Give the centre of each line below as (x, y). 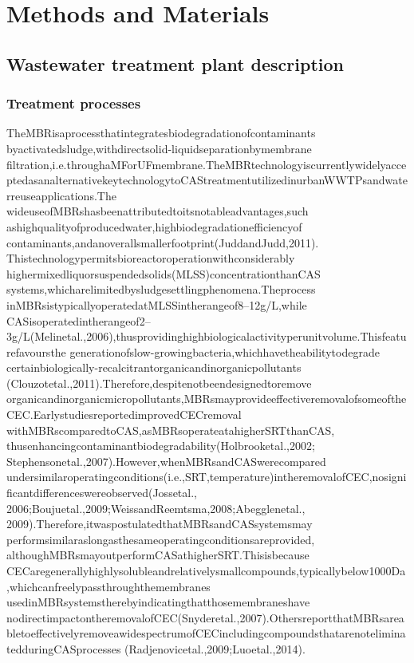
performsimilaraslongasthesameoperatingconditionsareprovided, (161, 539)
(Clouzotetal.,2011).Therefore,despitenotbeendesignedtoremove (159, 383)
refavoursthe (36, 351)
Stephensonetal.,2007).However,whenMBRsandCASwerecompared (166, 461)
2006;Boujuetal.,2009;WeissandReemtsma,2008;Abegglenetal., (156, 508)
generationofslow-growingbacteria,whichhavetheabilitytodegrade (225, 351)
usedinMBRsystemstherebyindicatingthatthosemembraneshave (158, 602)
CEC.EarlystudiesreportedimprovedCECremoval (124, 414)
